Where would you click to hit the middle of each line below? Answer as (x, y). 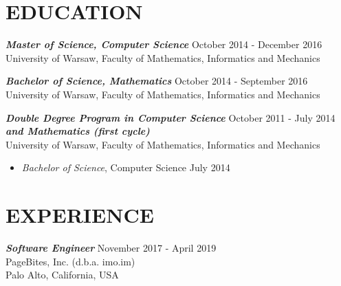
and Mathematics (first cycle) (78, 131)
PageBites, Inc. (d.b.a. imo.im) (70, 261)
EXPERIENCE (80, 215)
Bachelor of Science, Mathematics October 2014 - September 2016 (157, 81)
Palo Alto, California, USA (62, 275)
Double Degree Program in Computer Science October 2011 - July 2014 (170, 117)
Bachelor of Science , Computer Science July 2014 (126, 167)
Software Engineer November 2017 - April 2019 (111, 247)
